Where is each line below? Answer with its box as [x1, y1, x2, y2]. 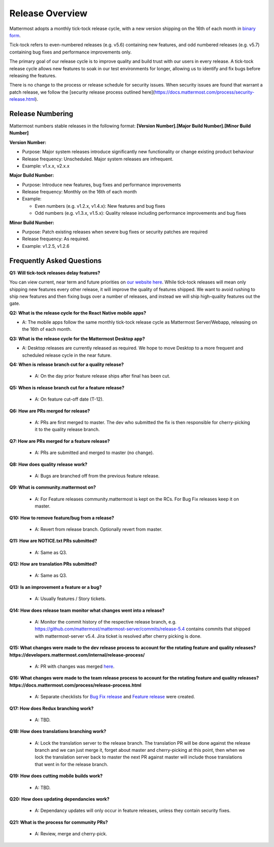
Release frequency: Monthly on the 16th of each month [22, 189, 137, 195]
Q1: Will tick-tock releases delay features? [9, 270, 100, 276]
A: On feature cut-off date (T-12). [35, 396, 104, 402]
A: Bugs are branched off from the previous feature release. [35, 472, 160, 478]
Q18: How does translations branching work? [9, 728, 107, 735]
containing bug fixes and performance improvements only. [9, 49, 132, 55]
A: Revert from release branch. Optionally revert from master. [35, 526, 162, 532]
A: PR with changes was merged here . [35, 663, 115, 669]
